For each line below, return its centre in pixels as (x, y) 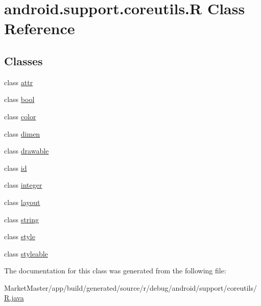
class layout (22, 202)
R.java (14, 298)
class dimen (22, 133)
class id (16, 168)
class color (20, 116)
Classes (23, 60)
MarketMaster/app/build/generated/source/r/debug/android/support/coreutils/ (130, 287)
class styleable (26, 253)
